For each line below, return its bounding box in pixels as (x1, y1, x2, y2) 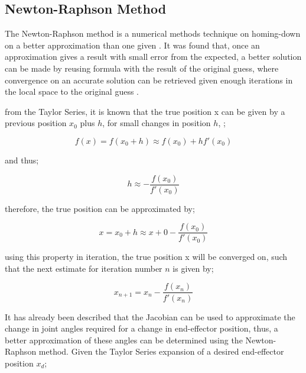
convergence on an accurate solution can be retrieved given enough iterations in (5, 73, 293, 86)
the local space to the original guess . (5, 85, 139, 98)
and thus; (5, 153, 39, 166)
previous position (5, 117, 67, 129)
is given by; (172, 262, 214, 274)
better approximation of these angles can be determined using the (5, 333, 243, 346)
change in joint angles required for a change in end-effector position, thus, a (5, 322, 278, 335)
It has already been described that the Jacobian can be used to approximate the (5, 310, 295, 323)
